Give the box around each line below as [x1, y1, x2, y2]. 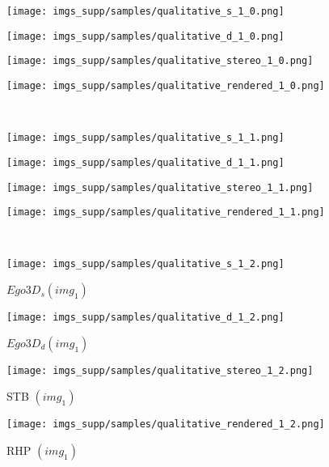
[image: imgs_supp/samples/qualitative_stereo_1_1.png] [6, 181, 314, 193]
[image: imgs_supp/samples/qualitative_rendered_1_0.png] [6, 79, 325, 91]
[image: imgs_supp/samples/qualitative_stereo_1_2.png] [6, 364, 314, 376]
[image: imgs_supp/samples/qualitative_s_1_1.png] [6, 132, 285, 144]
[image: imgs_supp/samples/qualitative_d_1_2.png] [6, 312, 285, 324]
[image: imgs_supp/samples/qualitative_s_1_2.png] [6, 258, 285, 270]
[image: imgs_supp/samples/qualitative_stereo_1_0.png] [6, 55, 314, 67]
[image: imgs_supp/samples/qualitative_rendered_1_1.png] [6, 206, 325, 219]
